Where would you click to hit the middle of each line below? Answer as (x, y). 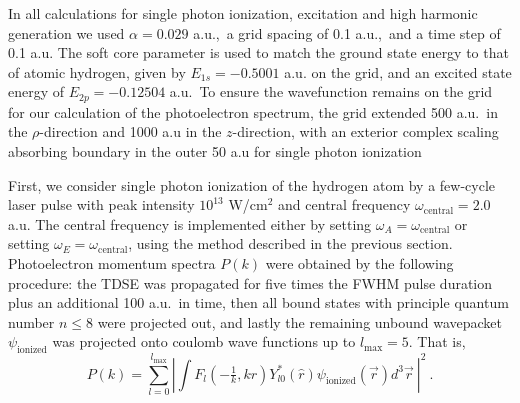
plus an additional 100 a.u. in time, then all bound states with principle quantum (258, 302)
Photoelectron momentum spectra (112, 262)
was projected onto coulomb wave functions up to (204, 341)
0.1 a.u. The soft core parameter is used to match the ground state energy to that (258, 52)
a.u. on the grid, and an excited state (398, 71)
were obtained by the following (359, 262)
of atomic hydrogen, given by (97, 71)
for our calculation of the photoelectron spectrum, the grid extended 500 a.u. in (253, 111)
